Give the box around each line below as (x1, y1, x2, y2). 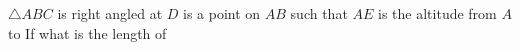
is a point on (183, 3, 261, 23)
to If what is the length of (8, 22, 167, 43)
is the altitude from (378, 3, 497, 23)
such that (290, 3, 348, 23)
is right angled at (57, 3, 163, 23)
